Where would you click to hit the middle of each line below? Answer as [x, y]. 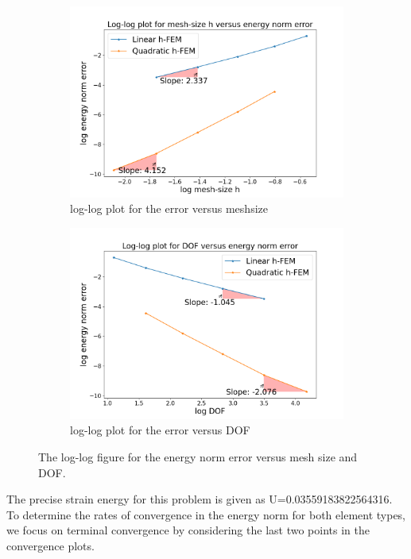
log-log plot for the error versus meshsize [169, 208]
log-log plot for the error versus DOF [160, 430]
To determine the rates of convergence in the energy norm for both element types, [206, 514]
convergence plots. [50, 545]
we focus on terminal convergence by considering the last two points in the [188, 530]
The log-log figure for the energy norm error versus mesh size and [198, 456]
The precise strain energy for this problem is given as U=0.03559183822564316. [200, 499]
